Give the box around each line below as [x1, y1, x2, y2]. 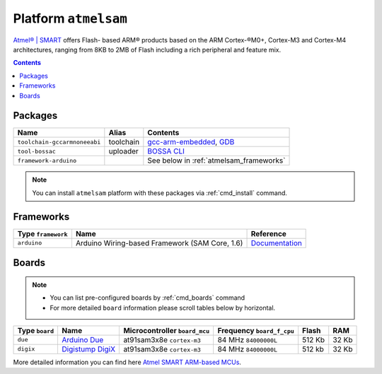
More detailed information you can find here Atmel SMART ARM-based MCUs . [13, 358, 242, 366]
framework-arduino [17, 156, 77, 164]
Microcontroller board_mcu [123, 325, 210, 335]
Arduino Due [62, 334, 104, 344]
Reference [250, 228, 286, 238]
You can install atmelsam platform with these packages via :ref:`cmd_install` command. [32, 188, 288, 197]
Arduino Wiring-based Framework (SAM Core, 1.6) [75, 238, 243, 247]
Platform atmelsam [13, 11, 127, 26]
